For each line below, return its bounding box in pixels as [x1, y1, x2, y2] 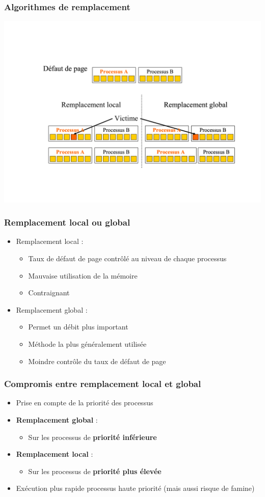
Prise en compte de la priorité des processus [16, 397, 153, 408]
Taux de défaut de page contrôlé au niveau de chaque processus [28, 253, 227, 263]
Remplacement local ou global [4, 216, 130, 229]
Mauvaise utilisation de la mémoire [28, 270, 138, 281]
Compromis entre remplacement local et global [4, 377, 201, 390]
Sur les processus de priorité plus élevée [28, 465, 162, 476]
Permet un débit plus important [28, 321, 128, 332]
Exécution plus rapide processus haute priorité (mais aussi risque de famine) [16, 483, 255, 493]
